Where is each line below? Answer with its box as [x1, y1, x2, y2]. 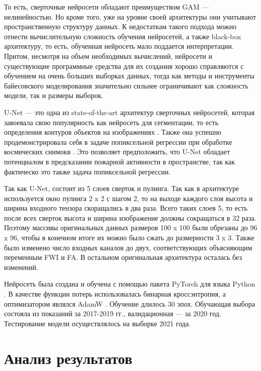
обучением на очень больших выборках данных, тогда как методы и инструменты [4, 70, 254, 81]
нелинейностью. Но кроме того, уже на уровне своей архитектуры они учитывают [4, 11, 256, 22]
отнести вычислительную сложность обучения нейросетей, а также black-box [4, 31, 241, 41]
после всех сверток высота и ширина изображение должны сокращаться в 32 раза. [4, 212, 256, 223]
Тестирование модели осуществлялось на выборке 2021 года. [4, 318, 191, 328]
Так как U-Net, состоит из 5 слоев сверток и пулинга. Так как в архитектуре [4, 183, 239, 194]
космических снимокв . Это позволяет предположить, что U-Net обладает [4, 146, 230, 157]
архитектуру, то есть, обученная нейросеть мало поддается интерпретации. [4, 41, 234, 51]
